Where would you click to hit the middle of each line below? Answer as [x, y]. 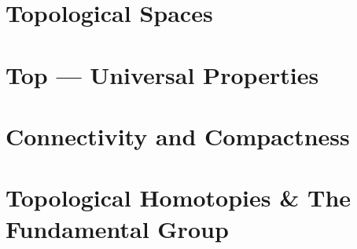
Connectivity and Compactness [178, 135]
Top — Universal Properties [162, 74]
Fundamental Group [117, 228]
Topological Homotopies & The [178, 198]
